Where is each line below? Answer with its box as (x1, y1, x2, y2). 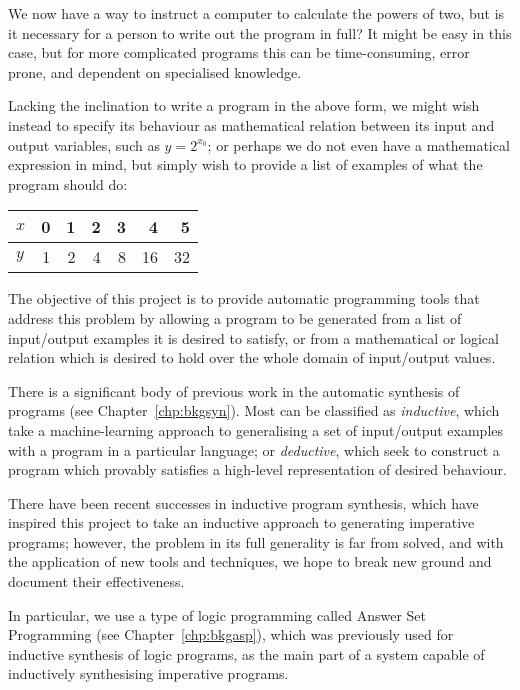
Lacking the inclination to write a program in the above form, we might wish (8, 95, 480, 116)
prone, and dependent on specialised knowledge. (8, 61, 302, 82)
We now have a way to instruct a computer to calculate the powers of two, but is (8, 3, 505, 23)
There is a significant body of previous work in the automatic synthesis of (8, 380, 460, 401)
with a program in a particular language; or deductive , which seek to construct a (8, 439, 500, 460)
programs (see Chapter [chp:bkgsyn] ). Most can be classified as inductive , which (8, 400, 500, 421)
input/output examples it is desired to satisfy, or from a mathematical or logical (8, 327, 499, 348)
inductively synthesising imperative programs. (8, 663, 289, 684)
